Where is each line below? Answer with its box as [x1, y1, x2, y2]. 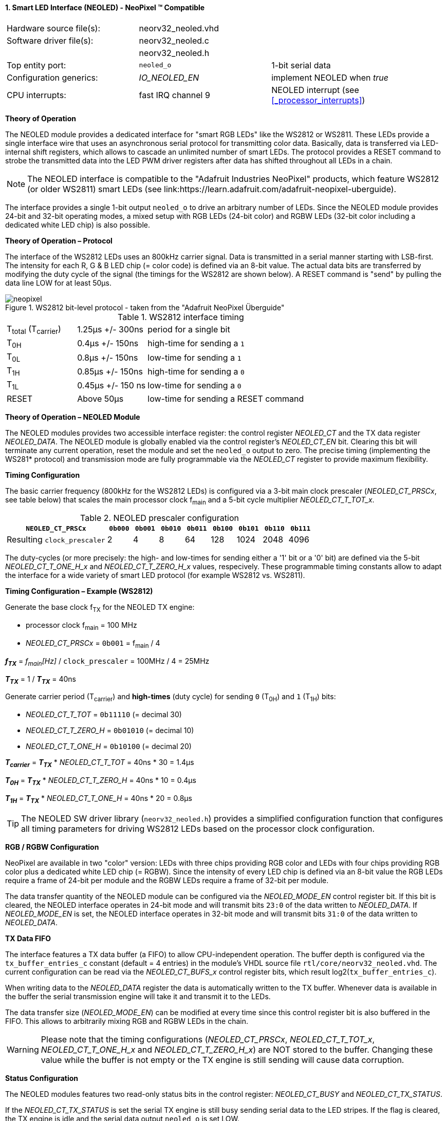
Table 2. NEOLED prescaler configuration [80, 513, 239, 524]
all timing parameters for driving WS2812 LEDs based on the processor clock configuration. [21, 823, 375, 834]
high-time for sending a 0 [147, 366, 245, 377]
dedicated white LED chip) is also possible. [5, 220, 150, 229]
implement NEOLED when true [271, 72, 389, 83]
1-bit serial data [271, 60, 331, 70]
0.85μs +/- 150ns [77, 366, 143, 377]
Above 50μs [77, 393, 124, 404]
